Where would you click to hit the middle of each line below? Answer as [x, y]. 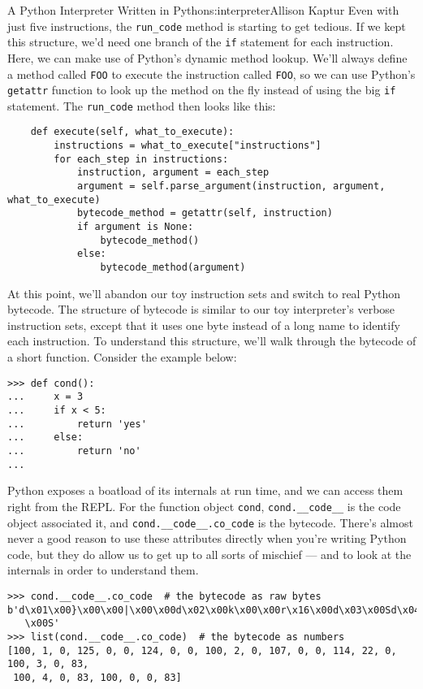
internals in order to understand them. [103, 570]
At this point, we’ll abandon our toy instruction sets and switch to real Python [204, 293]
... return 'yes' [77, 424]
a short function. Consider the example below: [122, 357]
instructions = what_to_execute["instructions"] [188, 146]
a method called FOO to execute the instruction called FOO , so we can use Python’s [211, 74]
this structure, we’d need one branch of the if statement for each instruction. [201, 42]
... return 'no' [74, 451]
